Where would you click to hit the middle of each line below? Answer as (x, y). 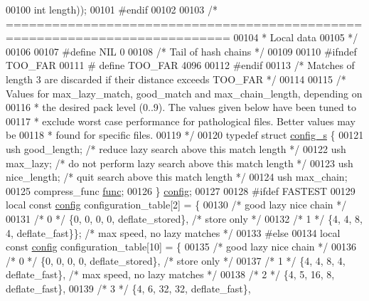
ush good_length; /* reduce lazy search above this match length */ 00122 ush (176, 148)
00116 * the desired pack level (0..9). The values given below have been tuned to (181, 107)
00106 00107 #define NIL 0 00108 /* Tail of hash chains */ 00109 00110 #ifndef (181, 51)
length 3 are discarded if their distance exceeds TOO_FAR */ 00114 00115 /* (176, 79)
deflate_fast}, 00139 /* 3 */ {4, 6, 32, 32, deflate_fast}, (128, 288)
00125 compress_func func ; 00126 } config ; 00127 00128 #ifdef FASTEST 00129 (181, 190)
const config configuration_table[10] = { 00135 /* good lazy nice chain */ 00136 (181, 247)
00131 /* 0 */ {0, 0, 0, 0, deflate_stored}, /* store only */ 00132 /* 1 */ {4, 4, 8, (184, 218)
